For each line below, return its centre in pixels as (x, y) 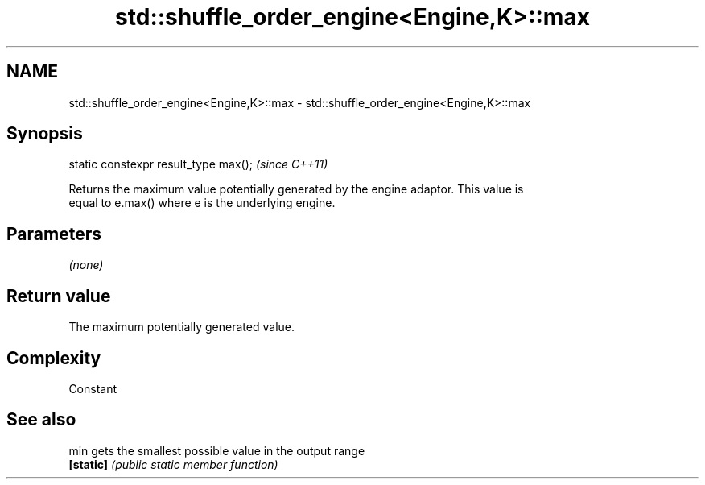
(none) (86, 265)
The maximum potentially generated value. (181, 327)
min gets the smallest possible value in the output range (217, 450)
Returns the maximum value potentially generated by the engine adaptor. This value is (296, 189)
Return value (59, 296)
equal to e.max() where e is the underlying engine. (202, 203)
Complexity (54, 358)
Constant (93, 388)
